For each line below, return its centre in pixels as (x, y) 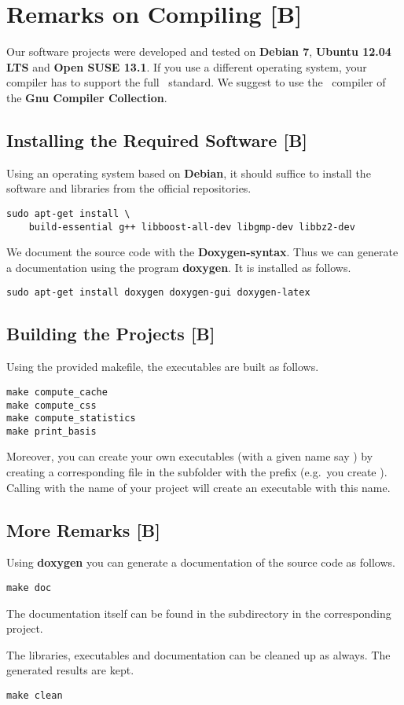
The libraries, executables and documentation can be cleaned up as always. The (198, 654)
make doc (29, 588)
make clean (35, 696)
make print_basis (51, 431)
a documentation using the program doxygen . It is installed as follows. (179, 267)
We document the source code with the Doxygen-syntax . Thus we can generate (202, 252)
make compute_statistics (71, 419)
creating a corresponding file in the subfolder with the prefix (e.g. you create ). (197, 472)
